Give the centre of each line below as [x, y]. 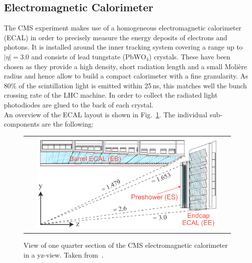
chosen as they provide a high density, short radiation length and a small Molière [126, 66]
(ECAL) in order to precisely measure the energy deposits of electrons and [116, 37]
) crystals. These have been [190, 56]
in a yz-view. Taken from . [64, 254]
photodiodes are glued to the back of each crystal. [79, 104]
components [22, 124]
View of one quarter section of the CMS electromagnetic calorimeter [126, 245]
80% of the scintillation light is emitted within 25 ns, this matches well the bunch [126, 85]
